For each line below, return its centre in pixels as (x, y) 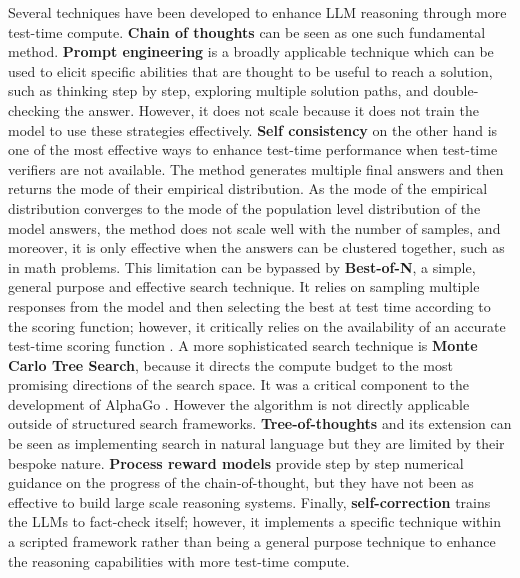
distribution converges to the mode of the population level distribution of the (244, 207)
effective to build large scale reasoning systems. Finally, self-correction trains (249, 501)
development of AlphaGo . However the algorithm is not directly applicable (239, 403)
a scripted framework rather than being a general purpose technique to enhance (252, 541)
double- (456, 90)
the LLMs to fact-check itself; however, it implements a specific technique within (255, 521)
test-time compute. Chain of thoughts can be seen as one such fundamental (247, 31)
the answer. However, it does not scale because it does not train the (271, 109)
